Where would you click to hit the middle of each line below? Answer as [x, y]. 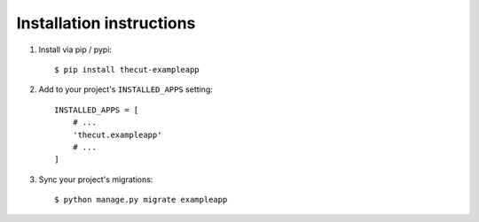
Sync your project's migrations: [96, 179]
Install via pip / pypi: [75, 50]
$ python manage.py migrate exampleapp [141, 200]
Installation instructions [106, 23]
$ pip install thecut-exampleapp [127, 69]
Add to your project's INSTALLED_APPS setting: [126, 89]
